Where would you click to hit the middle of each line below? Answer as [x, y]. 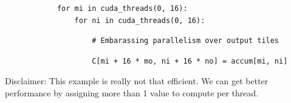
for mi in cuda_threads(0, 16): [122, 8]
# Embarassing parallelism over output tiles [186, 41]
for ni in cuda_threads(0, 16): [140, 20]
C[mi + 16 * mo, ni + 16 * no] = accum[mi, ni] [190, 61]
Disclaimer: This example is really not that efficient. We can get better [137, 81]
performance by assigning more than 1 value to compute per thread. [132, 92]
